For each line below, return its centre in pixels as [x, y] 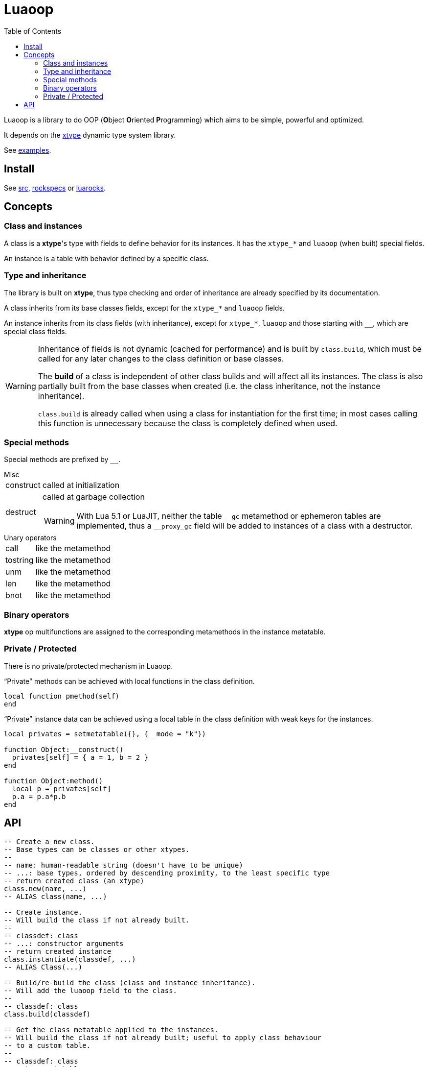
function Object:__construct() [64, 749]
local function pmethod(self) [62, 696]
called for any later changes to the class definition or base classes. [161, 358]
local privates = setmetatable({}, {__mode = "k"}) [105, 734]
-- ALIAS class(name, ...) [56, 896]
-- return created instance [58, 951]
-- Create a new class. [49, 841]
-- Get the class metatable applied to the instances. [111, 1030]
